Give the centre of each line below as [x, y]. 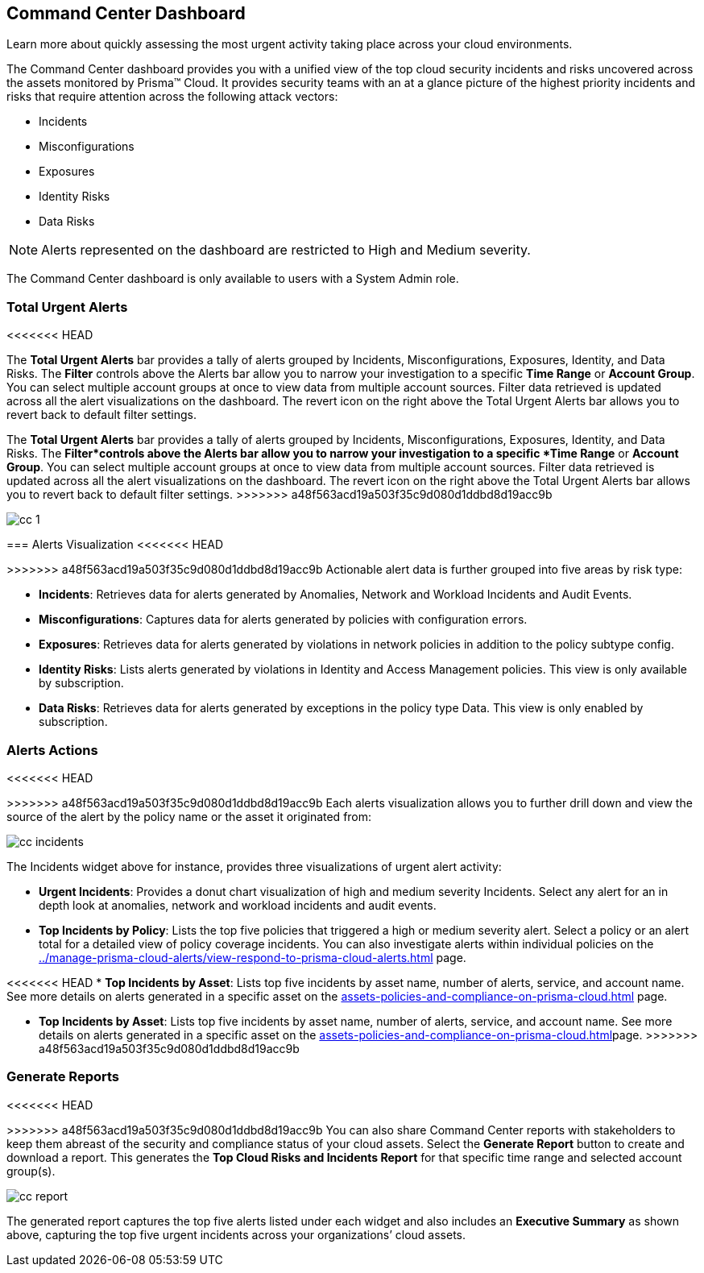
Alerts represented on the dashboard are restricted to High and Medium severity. [286, 250]
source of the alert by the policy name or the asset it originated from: [189, 816]
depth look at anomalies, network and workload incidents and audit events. [238, 905]
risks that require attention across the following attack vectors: [172, 97]
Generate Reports [63, 1077]
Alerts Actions [52, 750]
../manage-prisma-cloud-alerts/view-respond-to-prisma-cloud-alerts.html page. [253, 957]
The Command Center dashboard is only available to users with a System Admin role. [233, 279]
